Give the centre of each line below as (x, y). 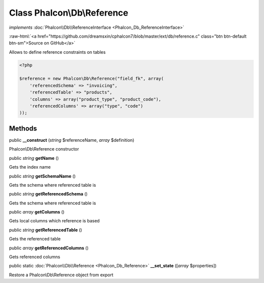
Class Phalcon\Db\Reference (69, 13)
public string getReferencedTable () (46, 230)
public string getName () (34, 158)
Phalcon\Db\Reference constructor (44, 149)
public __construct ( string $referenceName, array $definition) (72, 140)
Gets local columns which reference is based (54, 221)
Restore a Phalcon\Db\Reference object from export (61, 275)
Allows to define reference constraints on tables (57, 52)
